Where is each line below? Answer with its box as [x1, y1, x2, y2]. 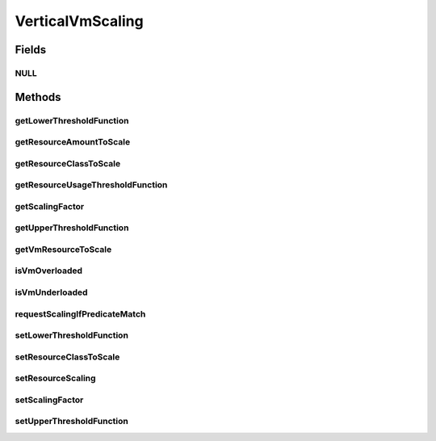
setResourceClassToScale [15, 351, 120, 363]
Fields [15, 43, 47, 57]
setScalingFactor [15, 394, 84, 405]
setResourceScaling [15, 372, 96, 384]
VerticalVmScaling [15, 12, 145, 30]
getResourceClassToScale [15, 157, 121, 169]
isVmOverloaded [15, 265, 83, 276]
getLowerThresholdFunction [15, 115, 129, 126]
